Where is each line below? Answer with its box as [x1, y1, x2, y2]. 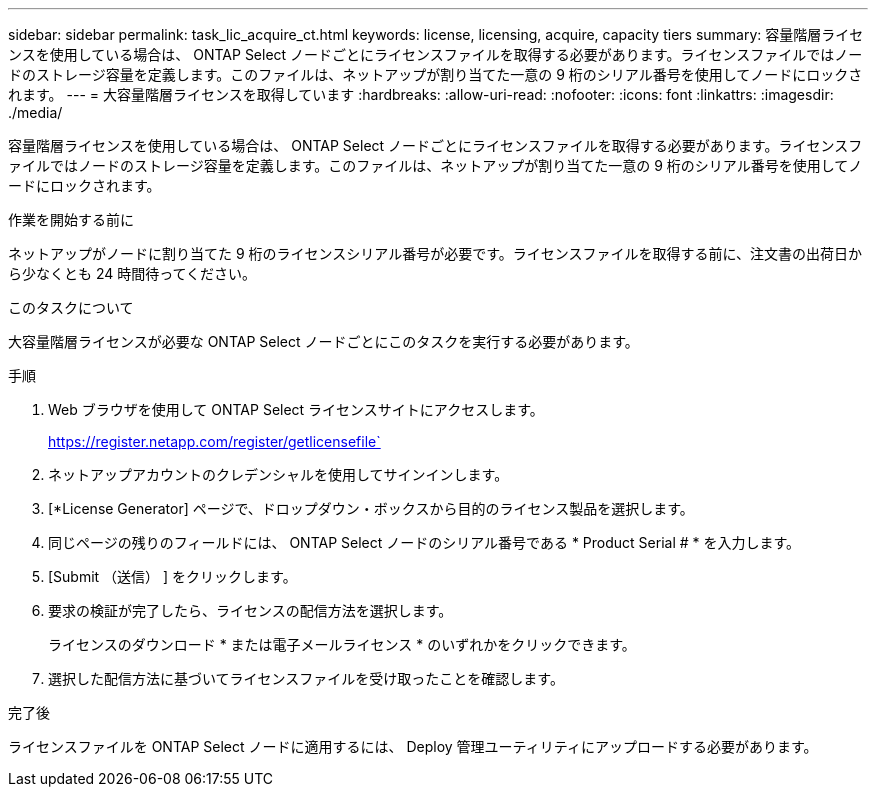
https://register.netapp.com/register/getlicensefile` [48, 433, 381, 450]
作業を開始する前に [8, 211, 134, 228]
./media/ [8, 104, 63, 121]
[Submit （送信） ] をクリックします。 [48, 568, 297, 585]
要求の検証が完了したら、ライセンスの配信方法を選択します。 [48, 602, 453, 619]
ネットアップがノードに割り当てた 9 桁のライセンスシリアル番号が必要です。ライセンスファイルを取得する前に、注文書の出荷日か [8, 245, 863, 262]
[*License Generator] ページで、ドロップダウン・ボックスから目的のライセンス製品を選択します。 [48, 500, 694, 517]
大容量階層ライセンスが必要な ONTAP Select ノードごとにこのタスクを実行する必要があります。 [8, 333, 639, 350]
